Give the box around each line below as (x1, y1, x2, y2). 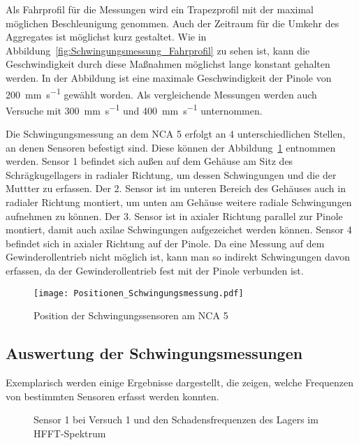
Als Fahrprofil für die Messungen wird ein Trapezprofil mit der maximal (6, 2, 314, 16)
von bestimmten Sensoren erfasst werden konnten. (6, 388, 219, 403)
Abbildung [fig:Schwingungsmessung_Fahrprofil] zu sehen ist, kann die (6, 43, 310, 57)
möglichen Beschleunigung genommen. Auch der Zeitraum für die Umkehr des (6, 15, 339, 30)
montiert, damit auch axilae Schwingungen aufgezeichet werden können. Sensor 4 (6, 222, 352, 237)
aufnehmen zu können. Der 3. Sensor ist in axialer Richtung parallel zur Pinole (6, 208, 343, 223)
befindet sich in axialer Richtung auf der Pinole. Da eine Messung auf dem (6, 235, 325, 250)
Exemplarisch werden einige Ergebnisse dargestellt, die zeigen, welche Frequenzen (6, 375, 354, 390)
